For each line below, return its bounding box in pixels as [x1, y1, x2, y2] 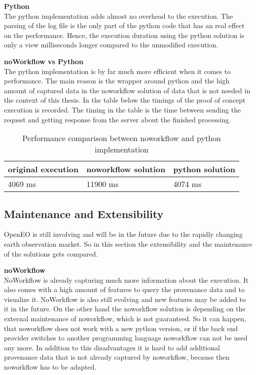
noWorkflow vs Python [4, 56, 83, 66]
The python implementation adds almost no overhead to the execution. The [4, 10, 233, 21]
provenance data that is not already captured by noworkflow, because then [4, 352, 230, 362]
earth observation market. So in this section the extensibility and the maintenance [4, 238, 253, 249]
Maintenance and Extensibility [4, 206, 164, 221]
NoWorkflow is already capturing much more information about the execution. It [4, 274, 249, 285]
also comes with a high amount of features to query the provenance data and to [4, 284, 245, 295]
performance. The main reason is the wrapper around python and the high [4, 75, 230, 86]
